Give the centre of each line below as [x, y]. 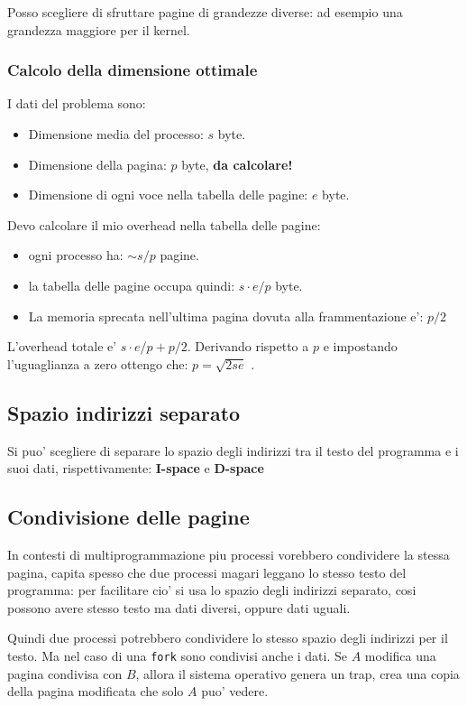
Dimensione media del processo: [116, 134]
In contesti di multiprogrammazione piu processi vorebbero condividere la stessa [229, 554]
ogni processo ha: [76, 255]
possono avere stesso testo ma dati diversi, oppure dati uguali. [179, 607]
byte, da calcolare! [237, 164]
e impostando [360, 346]
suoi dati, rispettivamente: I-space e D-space [136, 468]
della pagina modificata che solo [96, 691]
